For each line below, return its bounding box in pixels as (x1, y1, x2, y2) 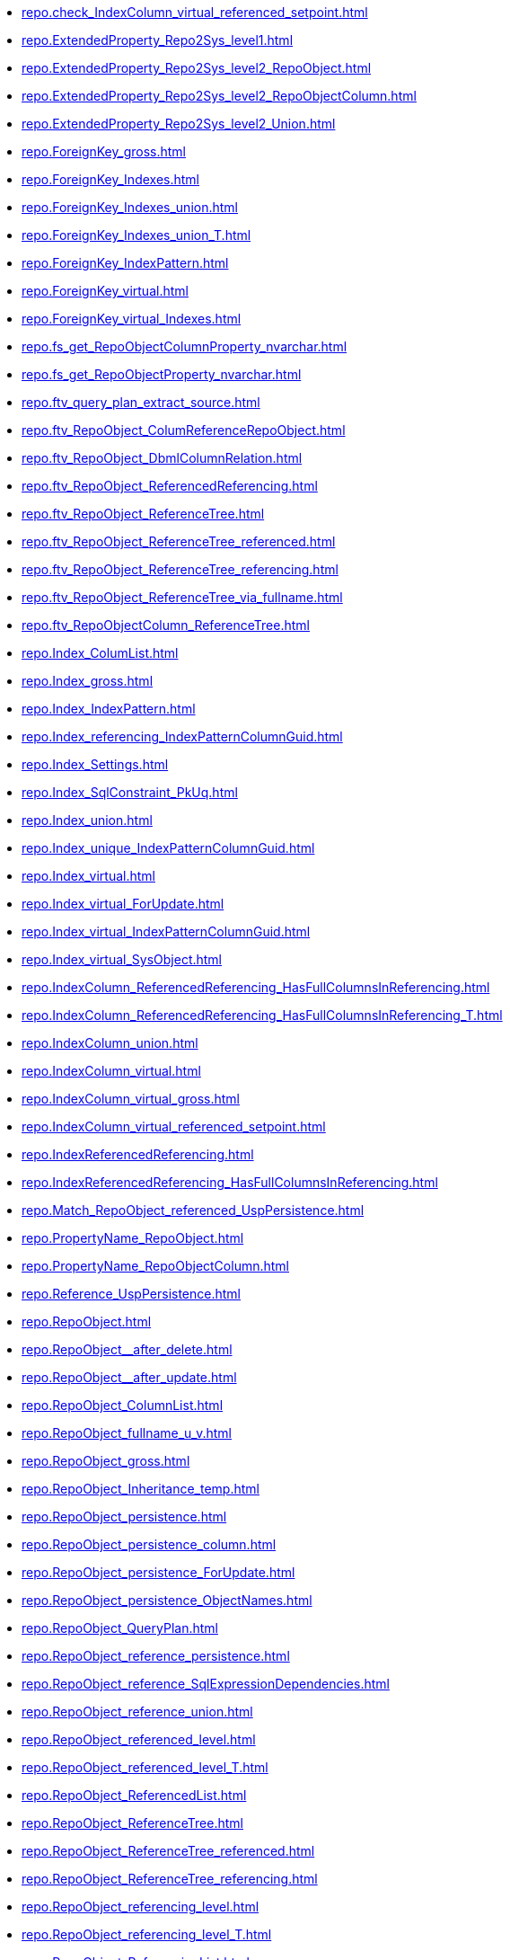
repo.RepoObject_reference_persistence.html (22, 1648, 290, 1663)
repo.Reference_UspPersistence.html (22, 1286, 241, 1301)
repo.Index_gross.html (22, 673, 154, 688)
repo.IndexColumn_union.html (22, 1035, 198, 1051)
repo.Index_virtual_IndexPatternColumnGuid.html (22, 924, 311, 939)
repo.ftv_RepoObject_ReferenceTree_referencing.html (22, 562, 339, 577)
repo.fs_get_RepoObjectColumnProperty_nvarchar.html (22, 339, 347, 354)
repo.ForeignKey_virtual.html (22, 283, 189, 298)
